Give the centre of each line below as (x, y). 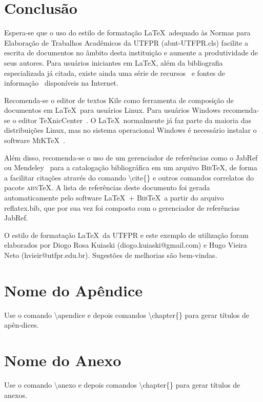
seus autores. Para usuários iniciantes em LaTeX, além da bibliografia (114, 62)
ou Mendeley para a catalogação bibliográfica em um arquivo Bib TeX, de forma (131, 167)
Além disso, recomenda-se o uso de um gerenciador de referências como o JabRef (131, 157)
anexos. (16, 395)
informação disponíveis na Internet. (61, 83)
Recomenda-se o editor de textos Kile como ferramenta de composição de (119, 100)
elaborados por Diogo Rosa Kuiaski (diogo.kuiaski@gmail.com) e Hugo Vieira (126, 245)
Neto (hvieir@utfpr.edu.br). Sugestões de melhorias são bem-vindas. (111, 255)
